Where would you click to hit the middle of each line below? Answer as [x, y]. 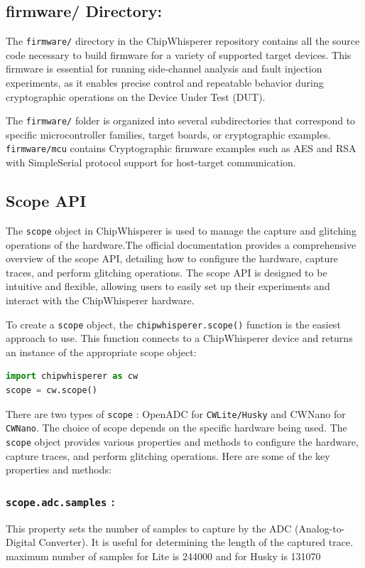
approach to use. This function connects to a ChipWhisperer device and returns [179, 338]
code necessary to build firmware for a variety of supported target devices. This [179, 54]
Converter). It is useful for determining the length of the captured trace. [196, 542]
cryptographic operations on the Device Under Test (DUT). [136, 96]
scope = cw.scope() [51, 390]
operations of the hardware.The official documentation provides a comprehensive [181, 244]
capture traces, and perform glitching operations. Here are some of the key [168, 455]
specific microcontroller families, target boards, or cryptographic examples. [168, 134]
